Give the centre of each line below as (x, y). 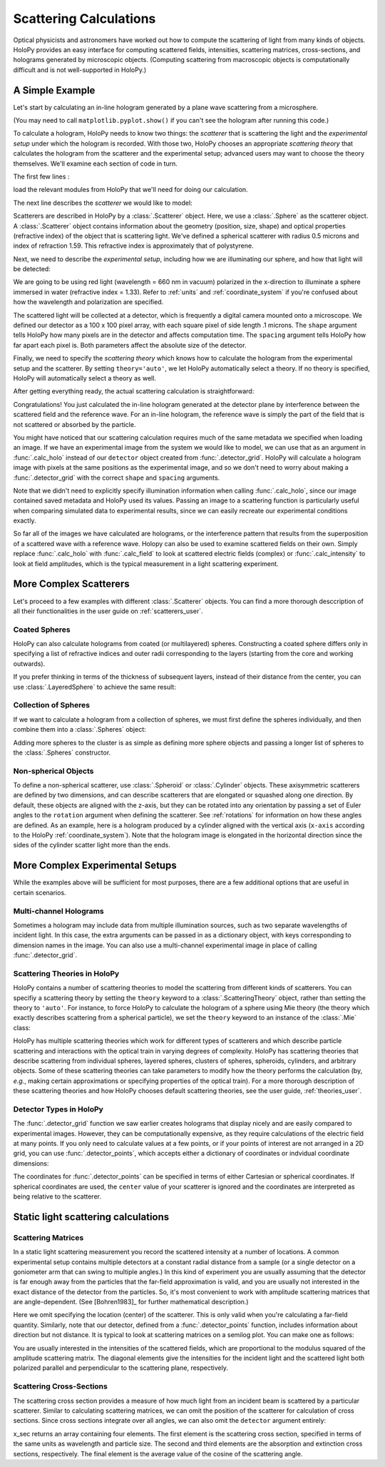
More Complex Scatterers (71, 584)
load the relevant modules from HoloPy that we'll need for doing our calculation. (131, 190)
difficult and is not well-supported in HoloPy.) (80, 70)
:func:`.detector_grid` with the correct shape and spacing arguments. (117, 478)
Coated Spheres (42, 630)
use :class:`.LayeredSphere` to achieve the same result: (94, 687)
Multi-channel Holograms (58, 911)
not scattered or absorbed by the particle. (75, 424)
